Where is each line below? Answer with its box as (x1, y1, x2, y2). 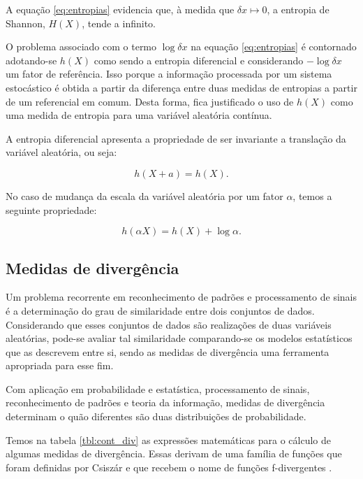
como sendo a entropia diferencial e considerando (94, 52, 304, 67)
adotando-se (6, 52, 57, 67)
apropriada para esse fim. (6, 358, 114, 373)
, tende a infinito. (82, 15, 156, 30)
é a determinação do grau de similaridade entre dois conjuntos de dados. (6, 303, 315, 317)
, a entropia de (267, 2, 329, 16)
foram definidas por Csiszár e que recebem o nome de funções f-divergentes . (6, 459, 332, 474)
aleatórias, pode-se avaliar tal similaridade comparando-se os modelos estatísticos (6, 331, 353, 345)
